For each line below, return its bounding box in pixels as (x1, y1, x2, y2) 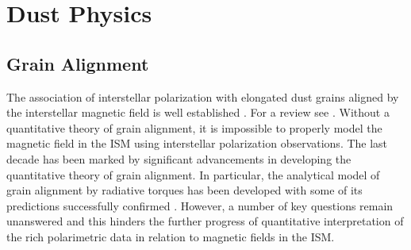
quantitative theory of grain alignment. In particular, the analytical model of (6, 166, 380, 183)
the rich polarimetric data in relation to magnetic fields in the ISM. (6, 228, 335, 244)
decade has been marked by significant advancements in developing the (6, 150, 351, 167)
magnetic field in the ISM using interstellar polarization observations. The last (6, 135, 388, 152)
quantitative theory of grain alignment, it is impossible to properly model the (6, 119, 382, 136)
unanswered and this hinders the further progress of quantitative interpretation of (6, 213, 404, 229)
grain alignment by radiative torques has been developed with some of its (6, 182, 363, 198)
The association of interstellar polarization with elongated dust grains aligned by (6, 88, 399, 105)
